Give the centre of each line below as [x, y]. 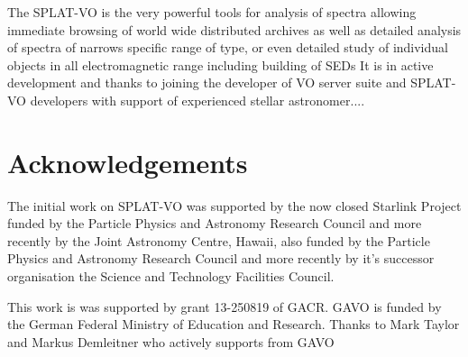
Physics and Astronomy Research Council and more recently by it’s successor [221, 258]
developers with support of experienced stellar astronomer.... [197, 100]
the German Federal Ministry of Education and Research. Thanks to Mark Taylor [234, 324]
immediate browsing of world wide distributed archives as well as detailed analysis [234, 29]
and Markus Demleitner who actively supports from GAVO [171, 341]
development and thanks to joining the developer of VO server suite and [207, 82]
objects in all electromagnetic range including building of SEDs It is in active [220, 64]
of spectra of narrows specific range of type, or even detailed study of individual [228, 47]
